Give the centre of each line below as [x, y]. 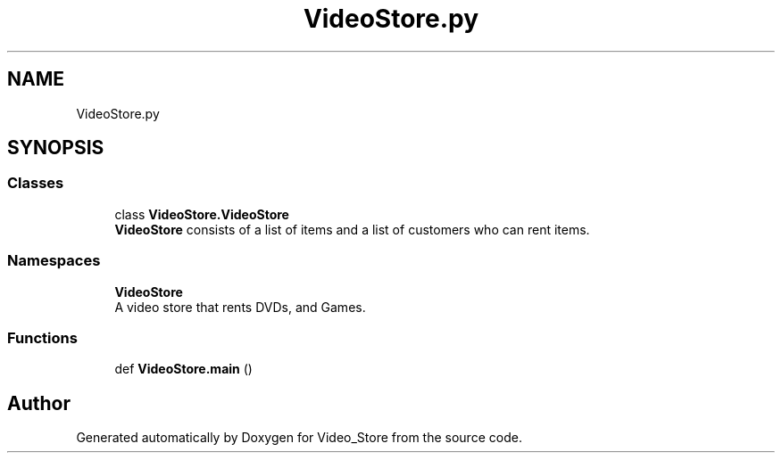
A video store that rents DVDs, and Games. [240, 307]
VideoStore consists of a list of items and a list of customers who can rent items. [352, 229]
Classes [36, 183]
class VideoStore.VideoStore [202, 214]
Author [39, 403]
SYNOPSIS [56, 148]
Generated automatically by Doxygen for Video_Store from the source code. [299, 438]
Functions [42, 337]
